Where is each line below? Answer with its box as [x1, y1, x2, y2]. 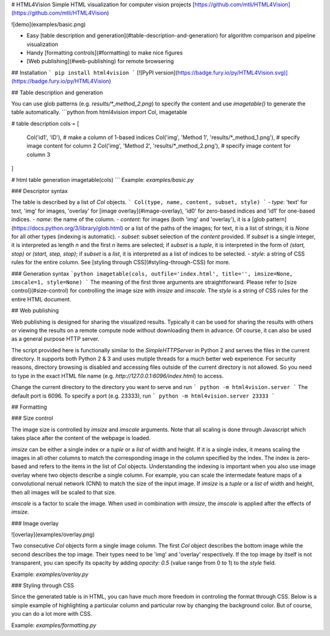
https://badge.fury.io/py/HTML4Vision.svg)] [177, 69, 288, 76]
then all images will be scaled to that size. [11, 488, 116, 496]
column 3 [26, 151, 51, 158]
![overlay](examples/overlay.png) [11, 531, 95, 539]
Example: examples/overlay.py [11, 570, 89, 578]
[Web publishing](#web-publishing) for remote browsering [26, 58, 174, 65]
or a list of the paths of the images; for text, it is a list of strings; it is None [124, 224, 309, 232]
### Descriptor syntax [11, 187, 68, 195]
